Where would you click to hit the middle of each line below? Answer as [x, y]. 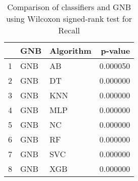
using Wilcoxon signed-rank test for [69, 19]
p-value [116, 50]
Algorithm [70, 50]
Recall [69, 30]
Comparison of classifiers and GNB [69, 7]
